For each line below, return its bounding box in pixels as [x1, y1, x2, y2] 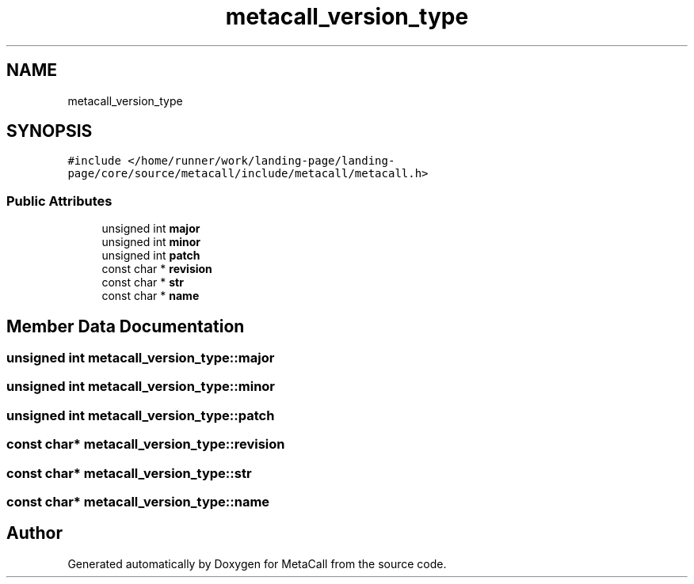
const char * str [101, 275, 184, 290]
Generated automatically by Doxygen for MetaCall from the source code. [67, 556, 447, 571]
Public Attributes [6, 192, 112, 209]
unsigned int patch [101, 248, 200, 263]
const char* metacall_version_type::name [6, 493, 270, 510]
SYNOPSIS [6, 121, 93, 142]
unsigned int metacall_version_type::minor [6, 378, 276, 395]
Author [6, 523, 63, 544]
